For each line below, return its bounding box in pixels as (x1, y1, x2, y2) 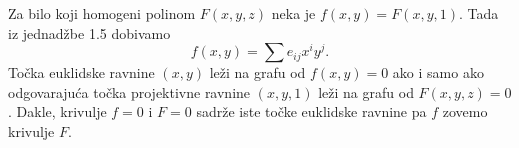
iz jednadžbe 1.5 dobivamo (8, 22, 171, 43)
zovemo (442, 101, 488, 122)
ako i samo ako (392, 62, 484, 83)
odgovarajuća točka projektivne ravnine (8, 81, 251, 102)
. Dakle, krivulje (8, 101, 107, 122)
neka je (271, 3, 316, 23)
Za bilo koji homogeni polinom (8, 3, 196, 23)
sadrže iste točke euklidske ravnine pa (196, 101, 427, 122)
